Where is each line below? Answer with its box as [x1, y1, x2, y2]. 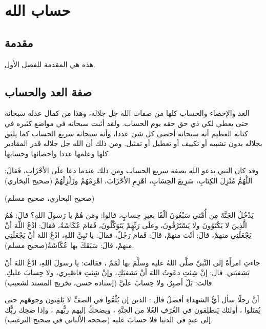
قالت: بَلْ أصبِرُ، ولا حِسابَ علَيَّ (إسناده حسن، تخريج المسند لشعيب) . [5, 277, 214, 287]
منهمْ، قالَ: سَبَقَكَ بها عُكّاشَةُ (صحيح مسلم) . [5, 239, 134, 250]
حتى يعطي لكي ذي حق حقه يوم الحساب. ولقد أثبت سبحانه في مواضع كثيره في [5, 117, 249, 128]
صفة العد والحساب [5, 84, 92, 99]
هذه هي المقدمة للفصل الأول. [5, 58, 95, 69]
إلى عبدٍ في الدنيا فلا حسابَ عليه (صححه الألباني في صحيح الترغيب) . [5, 314, 213, 325]
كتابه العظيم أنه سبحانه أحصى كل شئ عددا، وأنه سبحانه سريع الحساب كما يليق [5, 128, 248, 138]
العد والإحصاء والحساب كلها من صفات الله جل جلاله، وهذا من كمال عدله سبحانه [5, 108, 250, 118]
